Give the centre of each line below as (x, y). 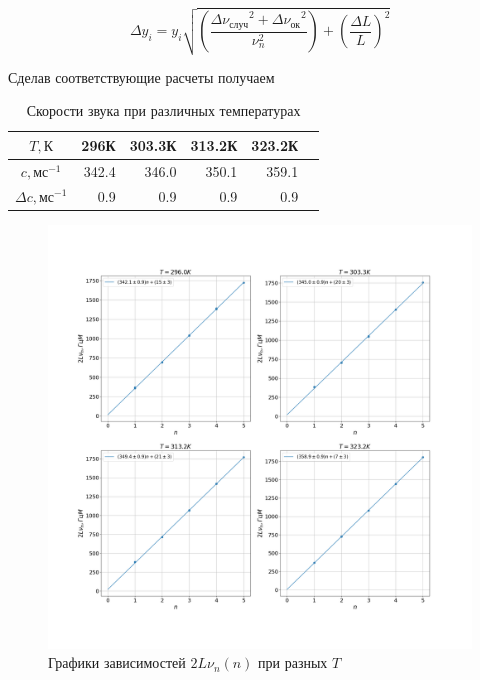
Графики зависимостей (117, 662)
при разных (293, 662)
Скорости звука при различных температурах (163, 110)
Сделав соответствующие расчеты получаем (141, 76)
